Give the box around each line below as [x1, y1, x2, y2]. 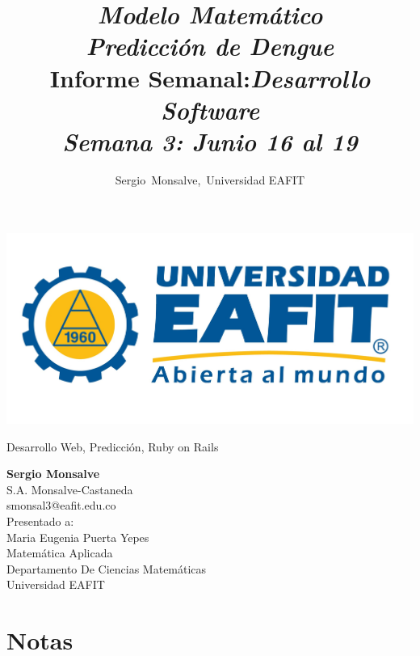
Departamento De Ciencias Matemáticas [6, 560, 207, 577]
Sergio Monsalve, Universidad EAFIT [115, 171, 305, 188]
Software [160, 92, 260, 126]
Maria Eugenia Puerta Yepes [6, 528, 149, 545]
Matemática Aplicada [6, 544, 113, 561]
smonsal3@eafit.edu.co [6, 497, 116, 514]
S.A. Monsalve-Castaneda [6, 480, 133, 497]
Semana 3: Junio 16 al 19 [62, 124, 358, 158]
